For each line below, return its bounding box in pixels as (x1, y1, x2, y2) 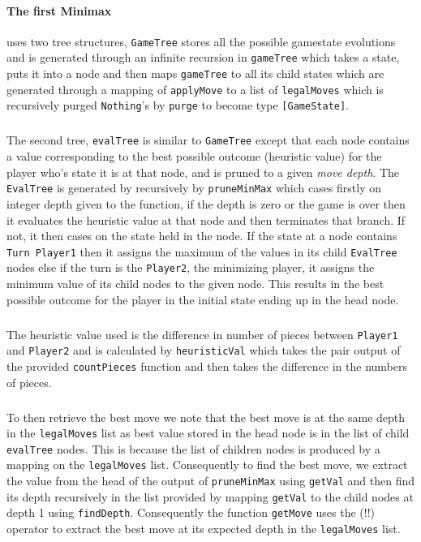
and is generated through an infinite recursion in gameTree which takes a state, (6, 49, 400, 66)
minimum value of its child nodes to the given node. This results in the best (6, 275, 384, 292)
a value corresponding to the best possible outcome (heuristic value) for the (6, 148, 382, 165)
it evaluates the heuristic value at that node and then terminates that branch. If (6, 211, 406, 228)
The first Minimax (6, 2, 112, 19)
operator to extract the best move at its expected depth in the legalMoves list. (6, 520, 401, 537)
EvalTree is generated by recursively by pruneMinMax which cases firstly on (6, 179, 382, 196)
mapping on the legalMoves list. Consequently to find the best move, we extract (6, 456, 408, 473)
